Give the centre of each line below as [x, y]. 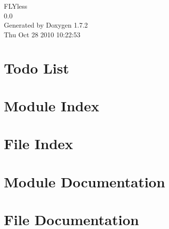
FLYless [16, 6]
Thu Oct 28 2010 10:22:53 [42, 34]
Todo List [36, 68]
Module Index [52, 105]
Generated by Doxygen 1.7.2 [46, 25]
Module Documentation [84, 181]
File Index [39, 144]
